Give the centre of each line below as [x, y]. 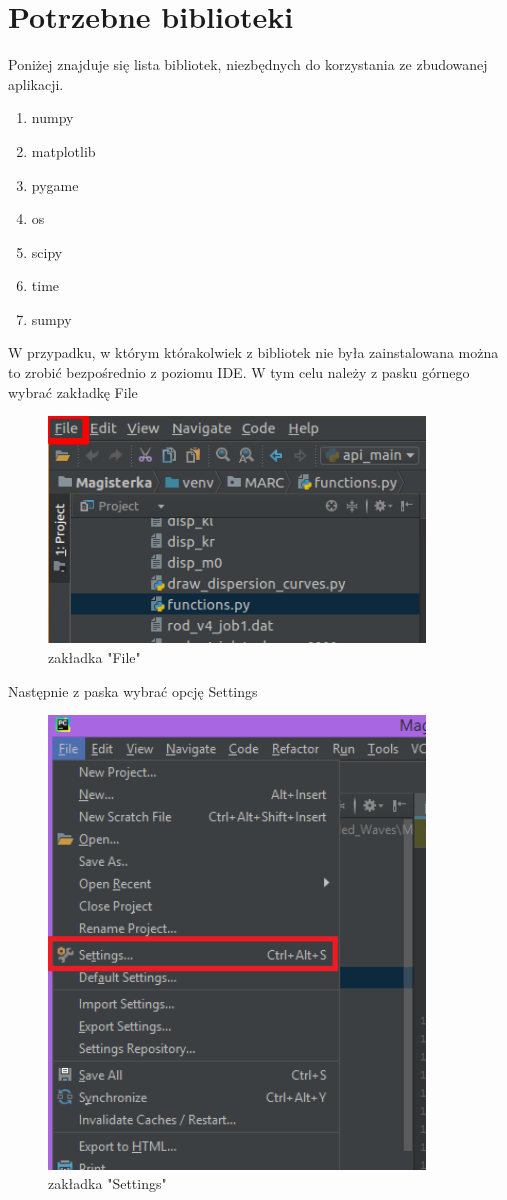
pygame [55, 184]
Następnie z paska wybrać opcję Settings [133, 690]
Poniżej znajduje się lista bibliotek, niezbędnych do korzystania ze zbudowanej [248, 64]
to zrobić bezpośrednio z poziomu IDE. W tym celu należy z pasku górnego [239, 372]
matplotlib [63, 150]
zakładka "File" [94, 656]
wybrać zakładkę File [73, 391]
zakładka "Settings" [107, 1183]
